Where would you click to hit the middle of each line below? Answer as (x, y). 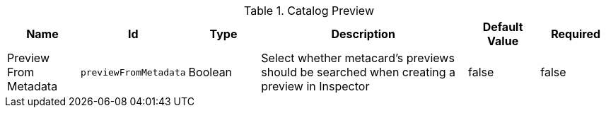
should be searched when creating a (359, 72)
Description (363, 34)
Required (576, 34)
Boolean (210, 72)
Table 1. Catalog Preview (309, 11)
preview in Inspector (315, 86)
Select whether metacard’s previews (358, 58)
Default (503, 27)
